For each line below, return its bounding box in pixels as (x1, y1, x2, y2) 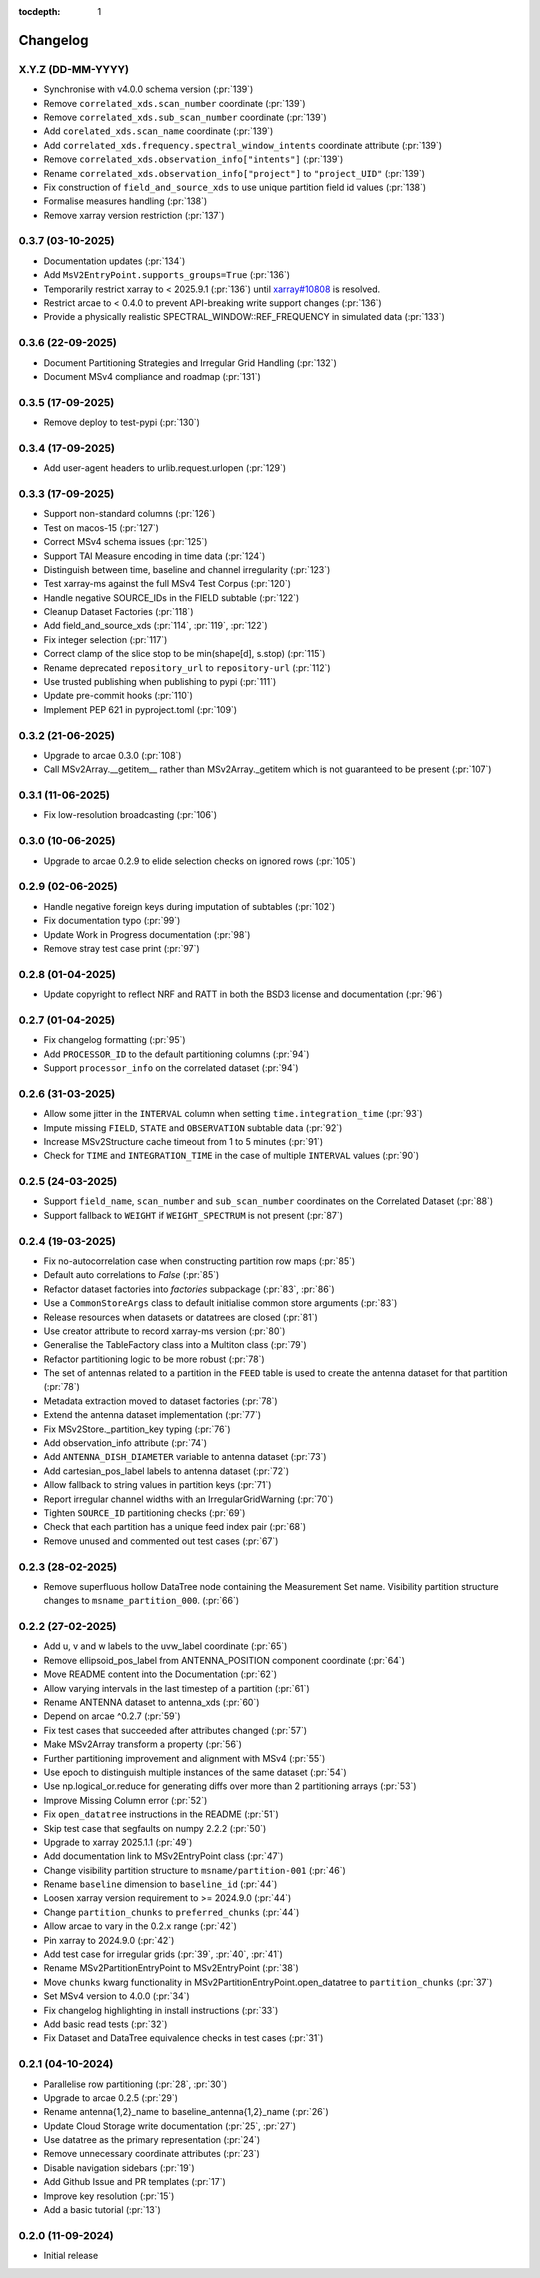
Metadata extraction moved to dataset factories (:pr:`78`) (43, 1395, 279, 1407)
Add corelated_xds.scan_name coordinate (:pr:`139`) (43, 125, 274, 137)
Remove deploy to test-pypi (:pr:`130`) (43, 416, 200, 429)
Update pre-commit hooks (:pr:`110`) (43, 690, 194, 702)
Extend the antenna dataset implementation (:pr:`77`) (43, 1409, 262, 1421)
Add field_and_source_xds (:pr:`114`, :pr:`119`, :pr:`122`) (43, 620, 269, 632)
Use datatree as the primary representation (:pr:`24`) (43, 2134, 261, 2146)
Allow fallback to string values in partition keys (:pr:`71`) (43, 1479, 272, 1491)
